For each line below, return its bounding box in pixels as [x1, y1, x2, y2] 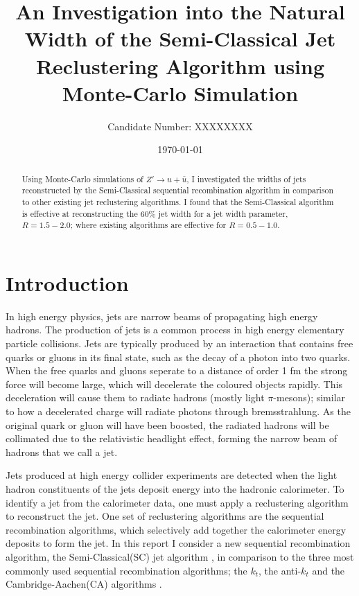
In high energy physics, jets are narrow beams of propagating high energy [6, 308, 318, 323]
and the [312, 563, 345, 577]
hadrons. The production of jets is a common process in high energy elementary [6, 322, 344, 337]
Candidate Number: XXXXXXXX [107, 119, 253, 133]
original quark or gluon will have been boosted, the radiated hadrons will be [6, 417, 329, 432]
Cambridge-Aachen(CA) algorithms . [6, 577, 162, 591]
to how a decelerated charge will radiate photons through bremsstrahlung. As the [6, 404, 351, 419]
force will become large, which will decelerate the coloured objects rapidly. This [6, 376, 343, 391]
